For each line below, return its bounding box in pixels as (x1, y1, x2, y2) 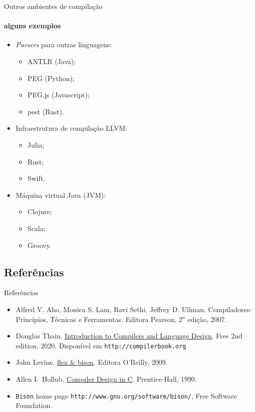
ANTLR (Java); (27, 56, 76, 66)
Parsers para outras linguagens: (15, 39, 112, 50)
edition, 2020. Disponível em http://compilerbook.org (15, 340, 186, 350)
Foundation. (15, 400, 53, 411)
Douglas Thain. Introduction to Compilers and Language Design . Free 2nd (15, 330, 243, 341)
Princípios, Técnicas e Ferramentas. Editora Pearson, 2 (15, 314, 183, 324)
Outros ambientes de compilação (4, 1, 103, 11)
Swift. (27, 173, 45, 183)
